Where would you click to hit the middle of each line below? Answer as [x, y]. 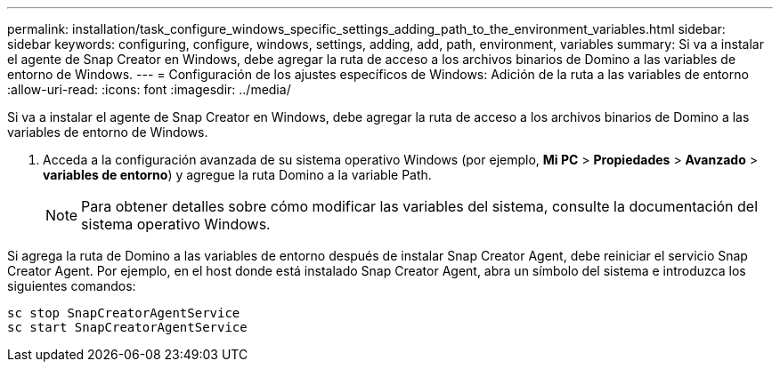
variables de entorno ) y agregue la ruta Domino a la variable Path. [237, 175]
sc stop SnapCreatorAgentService [124, 313]
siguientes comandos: [72, 286]
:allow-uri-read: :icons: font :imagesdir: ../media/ [149, 89]
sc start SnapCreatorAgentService [127, 327]
